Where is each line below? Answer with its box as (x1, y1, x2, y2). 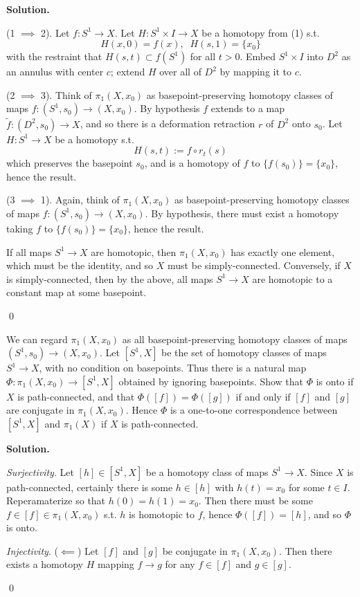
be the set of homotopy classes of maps (161, 345, 327, 360)
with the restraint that (6, 49, 102, 64)
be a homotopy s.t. (55, 131, 134, 146)
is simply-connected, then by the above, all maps (6, 271, 213, 286)
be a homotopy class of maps (145, 464, 269, 479)
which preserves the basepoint (6, 156, 133, 170)
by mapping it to (219, 64, 291, 79)
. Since (304, 464, 333, 479)
